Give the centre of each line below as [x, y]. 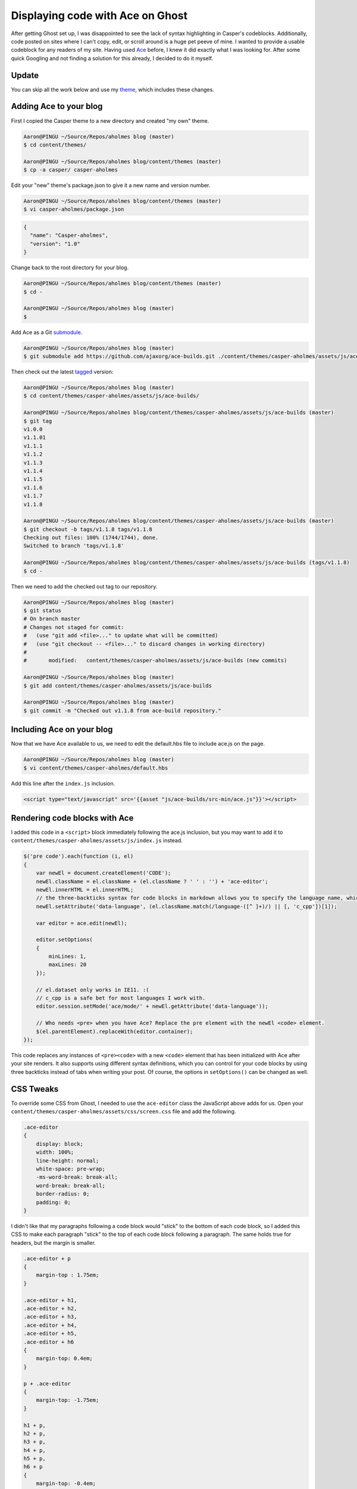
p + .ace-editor [47, 1384]
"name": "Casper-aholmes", [69, 236]
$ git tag [38, 421]
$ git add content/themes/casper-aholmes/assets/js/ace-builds [118, 686]
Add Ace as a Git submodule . [47, 332]
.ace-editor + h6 [49, 1342]
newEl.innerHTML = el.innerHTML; [85, 890]
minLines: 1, [68, 957]
